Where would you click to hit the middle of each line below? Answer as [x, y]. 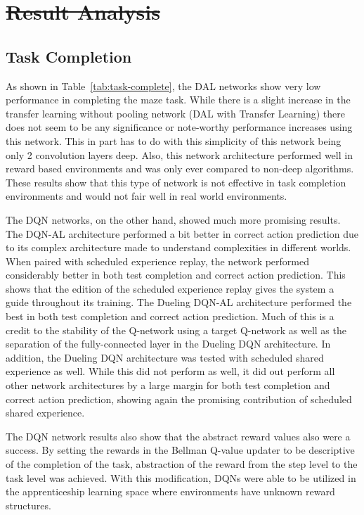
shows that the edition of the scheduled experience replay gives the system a [170, 288]
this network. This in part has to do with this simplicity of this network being [174, 140]
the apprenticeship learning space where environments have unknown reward [170, 491]
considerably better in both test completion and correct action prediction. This [176, 275]
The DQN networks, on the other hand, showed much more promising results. [173, 219]
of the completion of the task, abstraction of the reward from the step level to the [182, 464]
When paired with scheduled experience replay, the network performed [157, 261]
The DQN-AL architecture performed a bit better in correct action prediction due [182, 233]
